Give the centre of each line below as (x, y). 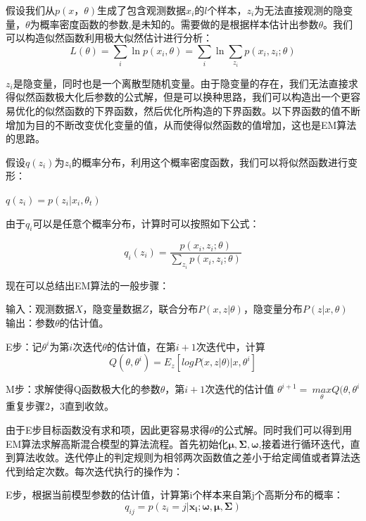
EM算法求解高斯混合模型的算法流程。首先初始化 (117, 443)
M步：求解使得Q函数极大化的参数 (83, 389)
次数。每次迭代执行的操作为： (114, 471)
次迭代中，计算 (231, 346)
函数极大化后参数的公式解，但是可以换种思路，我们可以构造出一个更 (193, 97)
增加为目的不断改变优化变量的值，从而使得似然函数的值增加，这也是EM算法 (181, 124)
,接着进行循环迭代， (304, 443)
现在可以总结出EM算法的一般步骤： (88, 285)
